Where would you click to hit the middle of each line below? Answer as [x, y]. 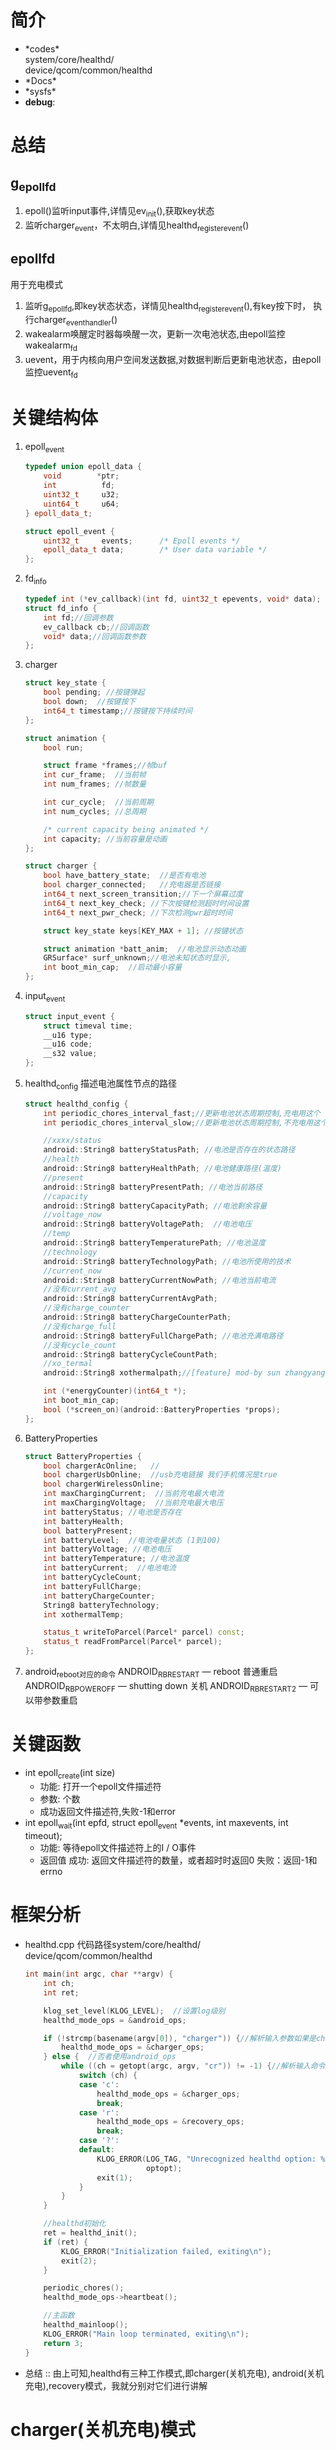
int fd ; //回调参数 [78, 617]
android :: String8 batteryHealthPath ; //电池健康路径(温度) [162, 1169]
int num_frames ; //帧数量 [95, 784]
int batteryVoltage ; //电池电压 [107, 1549]
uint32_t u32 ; [81, 495]
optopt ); [164, 2168]
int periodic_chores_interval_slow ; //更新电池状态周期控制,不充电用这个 [185, 1122]
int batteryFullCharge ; [92, 1586]
